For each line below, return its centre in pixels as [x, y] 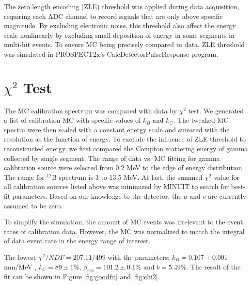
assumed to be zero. [33, 205]
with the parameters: [139, 257]
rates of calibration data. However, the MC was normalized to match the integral [124, 231]
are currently [227, 196]
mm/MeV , [20, 266]
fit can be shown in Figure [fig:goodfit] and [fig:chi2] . [82, 277]
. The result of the [213, 266]
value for [227, 177]
